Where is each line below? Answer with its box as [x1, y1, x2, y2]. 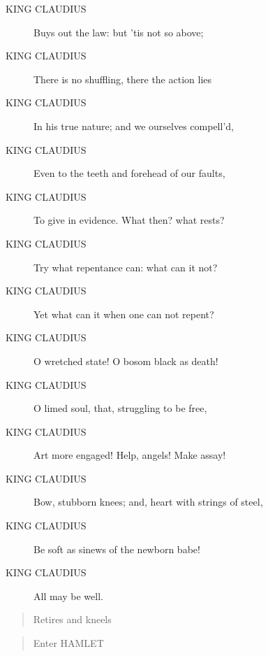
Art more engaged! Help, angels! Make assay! [33, 448, 226, 462]
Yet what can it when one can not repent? [33, 306, 214, 321]
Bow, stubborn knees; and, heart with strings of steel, [33, 494, 263, 509]
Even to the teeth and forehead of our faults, [33, 166, 225, 180]
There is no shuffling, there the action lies [33, 71, 212, 86]
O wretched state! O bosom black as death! [33, 353, 218, 368]
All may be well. [33, 588, 103, 603]
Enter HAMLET [33, 636, 104, 650]
